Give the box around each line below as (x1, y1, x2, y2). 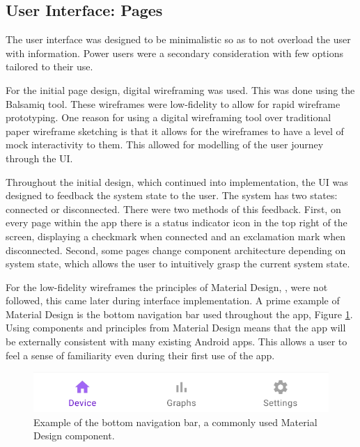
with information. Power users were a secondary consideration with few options (6, 45, 343, 60)
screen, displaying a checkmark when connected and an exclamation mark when (6, 228, 345, 243)
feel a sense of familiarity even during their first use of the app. (6, 347, 275, 362)
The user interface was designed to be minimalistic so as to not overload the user (6, 32, 351, 47)
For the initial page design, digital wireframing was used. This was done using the (6, 82, 355, 97)
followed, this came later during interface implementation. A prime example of (6, 293, 340, 308)
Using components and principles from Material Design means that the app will (6, 320, 346, 335)
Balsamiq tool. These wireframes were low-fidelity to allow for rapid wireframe (6, 96, 341, 111)
